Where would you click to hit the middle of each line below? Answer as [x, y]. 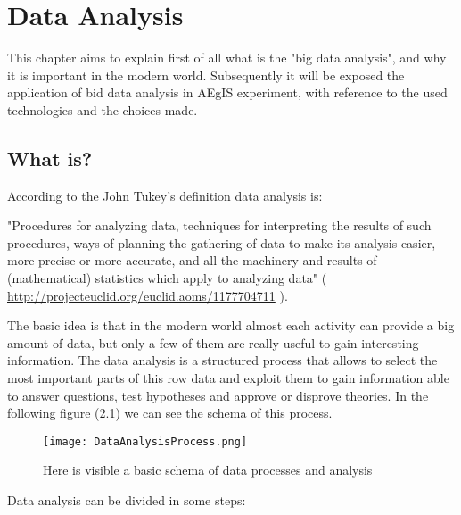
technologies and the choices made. [103, 109]
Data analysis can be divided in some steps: [127, 500]
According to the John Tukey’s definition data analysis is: [165, 195]
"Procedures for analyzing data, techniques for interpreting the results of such [219, 225]
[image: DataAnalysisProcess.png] [145, 441]
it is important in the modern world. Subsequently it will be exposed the [206, 75]
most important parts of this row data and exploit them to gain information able [228, 378]
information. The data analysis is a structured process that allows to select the [222, 360]
